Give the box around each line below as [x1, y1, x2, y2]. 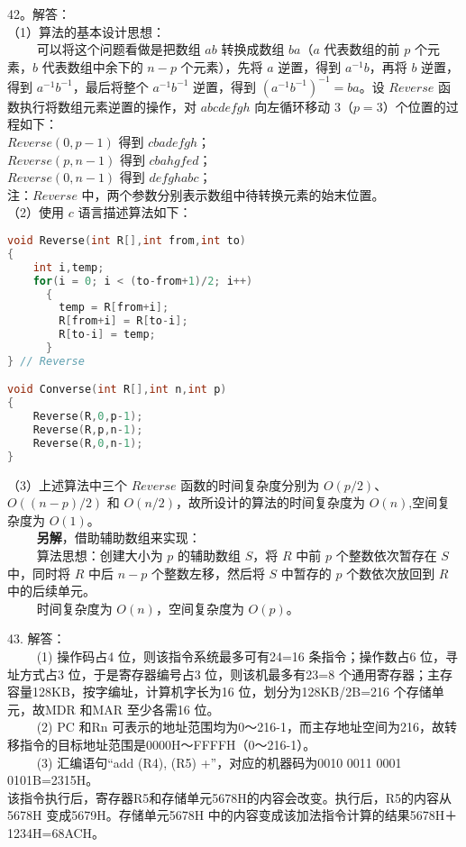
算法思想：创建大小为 [36, 546, 163, 565]
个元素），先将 [180, 57, 263, 76]
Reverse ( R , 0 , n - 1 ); [32, 436, 143, 450]
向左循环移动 [254, 96, 331, 115]
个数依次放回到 [346, 563, 435, 582]
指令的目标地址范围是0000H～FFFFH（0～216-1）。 [19, 735, 316, 753]
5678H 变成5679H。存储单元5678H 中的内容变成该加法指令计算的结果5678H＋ [7, 806, 458, 824]
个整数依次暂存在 [335, 546, 437, 565]
